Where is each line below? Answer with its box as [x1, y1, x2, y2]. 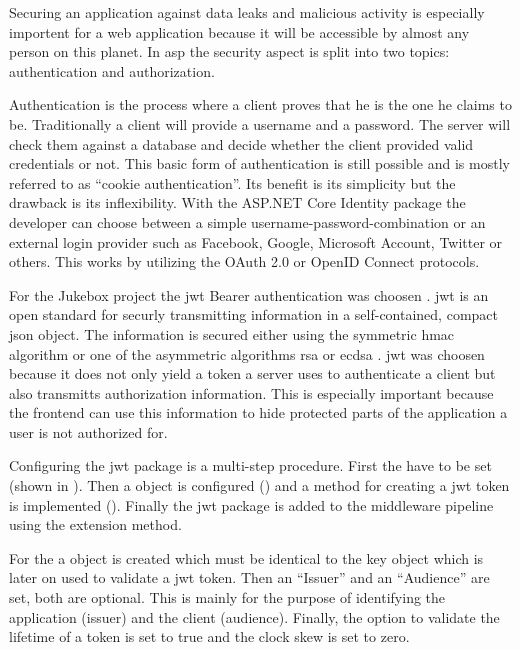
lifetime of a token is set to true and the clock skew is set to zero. [9, 626, 410, 647]
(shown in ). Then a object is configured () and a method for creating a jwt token [9, 475, 510, 496]
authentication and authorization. [9, 60, 215, 81]
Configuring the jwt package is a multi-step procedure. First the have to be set [9, 455, 492, 476]
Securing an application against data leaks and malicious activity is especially [9, 2, 485, 22]
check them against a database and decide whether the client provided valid [9, 133, 474, 154]
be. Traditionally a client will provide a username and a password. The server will [9, 113, 511, 134]
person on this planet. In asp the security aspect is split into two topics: [9, 41, 450, 62]
